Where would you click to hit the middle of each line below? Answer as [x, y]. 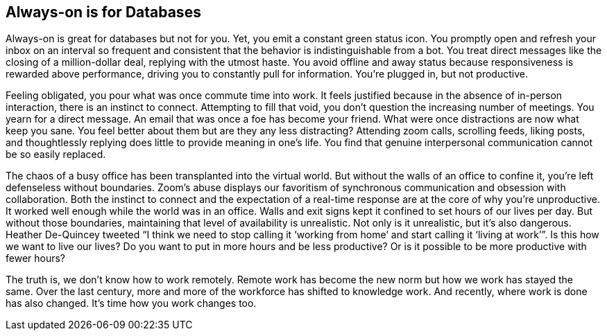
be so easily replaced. [56, 154]
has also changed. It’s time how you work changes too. [131, 303]
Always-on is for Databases [103, 12]
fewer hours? [36, 258]
